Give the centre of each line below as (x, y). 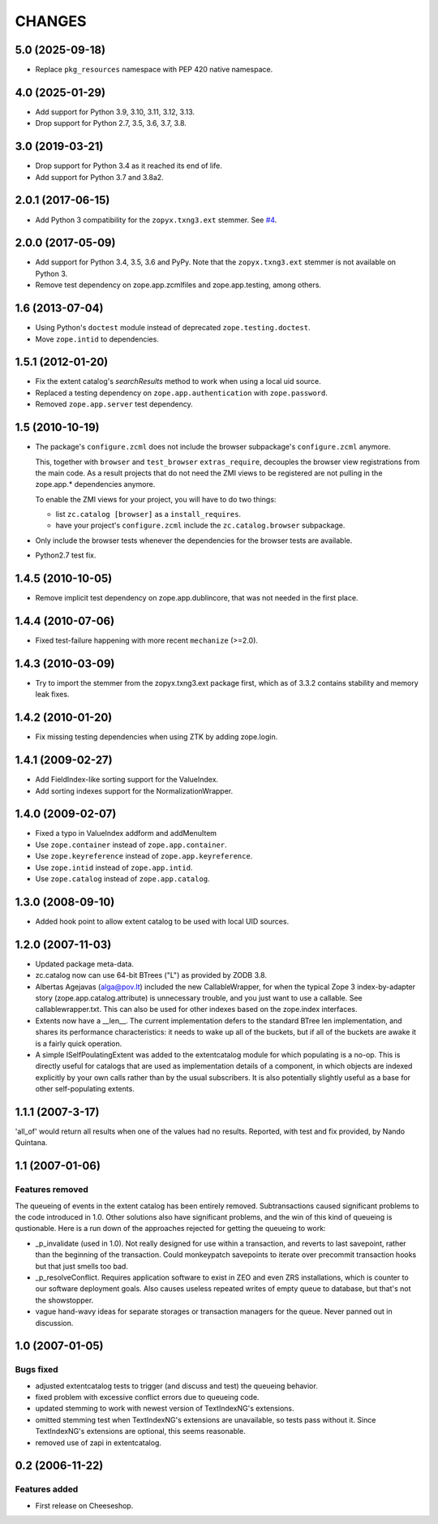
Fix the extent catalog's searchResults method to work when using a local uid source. (178, 381)
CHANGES (51, 21)
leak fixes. (52, 695)
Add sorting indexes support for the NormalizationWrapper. (134, 790)
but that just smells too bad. (82, 1266)
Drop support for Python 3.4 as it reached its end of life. (129, 166)
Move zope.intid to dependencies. (97, 339)
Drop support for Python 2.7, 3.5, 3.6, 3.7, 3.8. (111, 123)
